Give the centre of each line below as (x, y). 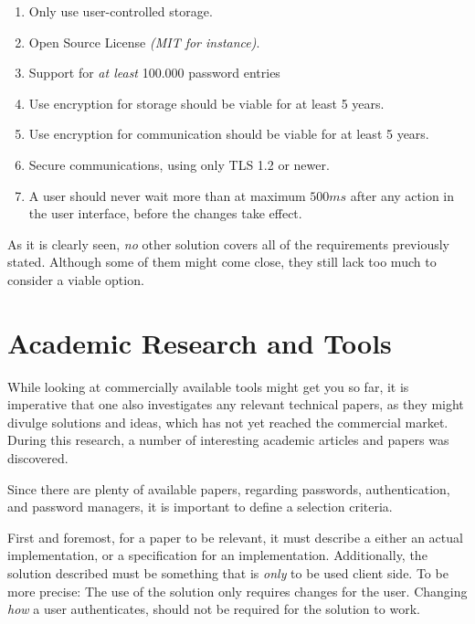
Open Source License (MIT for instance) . (144, 42)
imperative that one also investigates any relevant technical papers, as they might (236, 404)
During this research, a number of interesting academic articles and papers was (228, 440)
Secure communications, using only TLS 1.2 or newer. (179, 164)
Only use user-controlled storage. (121, 11)
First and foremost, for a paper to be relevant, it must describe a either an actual (235, 537)
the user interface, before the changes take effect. (165, 213)
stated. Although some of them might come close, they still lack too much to (222, 262)
